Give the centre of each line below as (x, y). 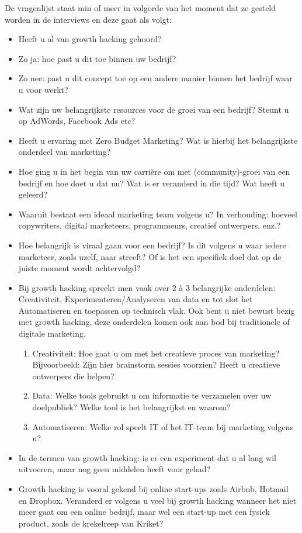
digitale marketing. (52, 333)
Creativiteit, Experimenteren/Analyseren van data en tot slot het (136, 299)
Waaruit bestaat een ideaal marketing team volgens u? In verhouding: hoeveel (158, 214)
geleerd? (33, 194)
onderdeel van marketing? (64, 152)
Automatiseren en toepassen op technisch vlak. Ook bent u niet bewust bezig (157, 310)
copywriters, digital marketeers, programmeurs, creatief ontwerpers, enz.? (150, 225)
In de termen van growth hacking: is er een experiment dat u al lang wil (147, 457)
